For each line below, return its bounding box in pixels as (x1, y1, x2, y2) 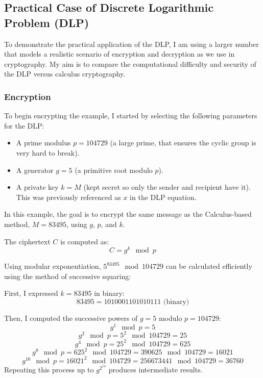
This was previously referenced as (16, 191, 121, 202)
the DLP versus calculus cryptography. (4, 68, 126, 79)
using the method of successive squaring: (4, 270, 131, 281)
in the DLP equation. (130, 191, 197, 202)
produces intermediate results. (108, 364, 203, 374)
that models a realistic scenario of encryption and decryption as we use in (4, 48, 235, 59)
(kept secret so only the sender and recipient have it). (83, 182, 251, 192)
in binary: (94, 288, 125, 298)
